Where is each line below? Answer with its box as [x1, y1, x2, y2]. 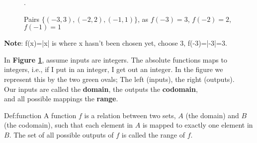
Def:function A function [4, 110, 77, 120]
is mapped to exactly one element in [142, 120, 253, 130]
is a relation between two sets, [84, 110, 176, 120]
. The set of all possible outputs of [9, 129, 114, 140]
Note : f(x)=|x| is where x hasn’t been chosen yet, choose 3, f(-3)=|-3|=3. [4, 38, 227, 48]
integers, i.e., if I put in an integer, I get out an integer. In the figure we [4, 64, 223, 74]
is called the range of [121, 129, 185, 140]
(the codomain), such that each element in [4, 120, 133, 130]
